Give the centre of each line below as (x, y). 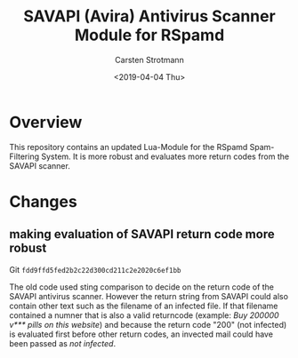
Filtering (24, 156)
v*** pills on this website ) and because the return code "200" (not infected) (148, 324)
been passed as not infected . (63, 343)
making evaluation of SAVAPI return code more (142, 234)
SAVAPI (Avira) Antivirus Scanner (149, 16)
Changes (43, 201)
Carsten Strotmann (149, 60)
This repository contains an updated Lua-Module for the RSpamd (129, 147)
